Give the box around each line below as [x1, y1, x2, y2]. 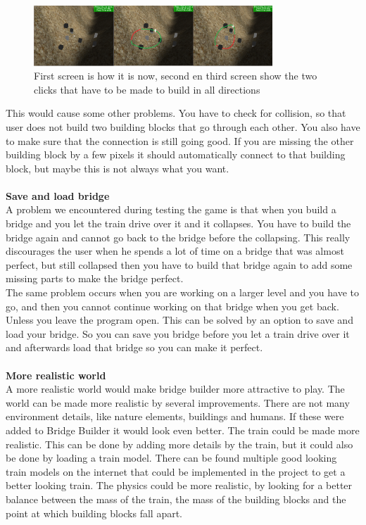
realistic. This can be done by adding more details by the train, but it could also [6, 436, 353, 451]
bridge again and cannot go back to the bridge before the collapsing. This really [6, 229, 351, 244]
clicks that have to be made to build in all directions [34, 82, 260, 96]
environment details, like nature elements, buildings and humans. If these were [6, 409, 344, 424]
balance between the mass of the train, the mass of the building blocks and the [6, 491, 346, 506]
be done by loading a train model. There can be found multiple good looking [6, 450, 337, 465]
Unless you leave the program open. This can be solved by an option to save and [6, 312, 353, 327]
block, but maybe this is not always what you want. [6, 160, 229, 175]
